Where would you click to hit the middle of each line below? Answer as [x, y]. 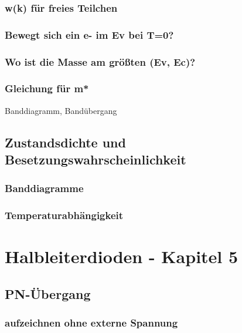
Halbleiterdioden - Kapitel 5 [122, 256]
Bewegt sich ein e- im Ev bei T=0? [89, 34]
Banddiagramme [44, 188]
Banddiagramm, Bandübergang [61, 110]
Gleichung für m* [47, 88]
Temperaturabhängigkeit [64, 215]
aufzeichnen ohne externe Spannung [91, 323]
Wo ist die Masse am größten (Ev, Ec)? [100, 61]
